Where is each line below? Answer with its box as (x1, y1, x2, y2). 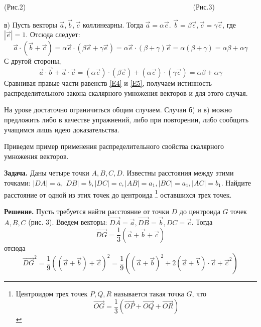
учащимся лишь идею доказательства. (4, 124, 119, 134)
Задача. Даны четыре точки (4, 168, 89, 178)
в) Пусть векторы (4, 19, 57, 30)
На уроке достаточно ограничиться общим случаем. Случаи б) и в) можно (4, 104, 232, 115)
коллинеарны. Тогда (83, 19, 143, 30)
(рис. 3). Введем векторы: (28, 217, 107, 227)
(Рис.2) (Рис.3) (4, 2, 215, 12)
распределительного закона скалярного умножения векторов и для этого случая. (4, 87, 248, 98)
